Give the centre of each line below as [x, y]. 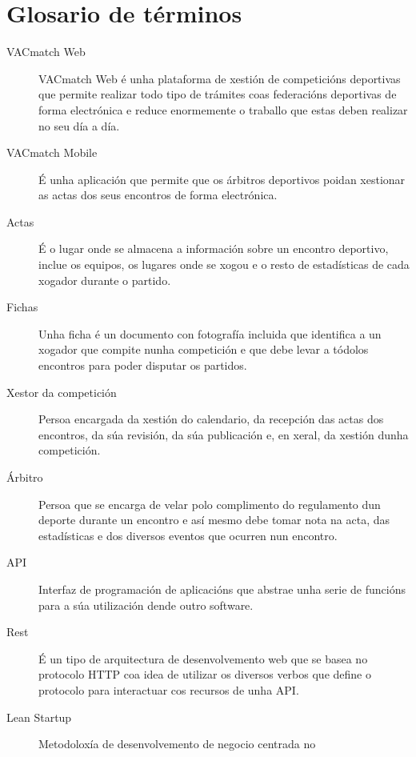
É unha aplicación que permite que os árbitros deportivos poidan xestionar [222, 179]
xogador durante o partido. [105, 280]
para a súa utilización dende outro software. [146, 605]
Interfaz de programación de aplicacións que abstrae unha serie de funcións [222, 589]
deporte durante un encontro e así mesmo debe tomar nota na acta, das [214, 520]
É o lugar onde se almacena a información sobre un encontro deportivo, [214, 248]
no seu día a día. [79, 125]
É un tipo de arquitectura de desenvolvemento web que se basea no [203, 658]
